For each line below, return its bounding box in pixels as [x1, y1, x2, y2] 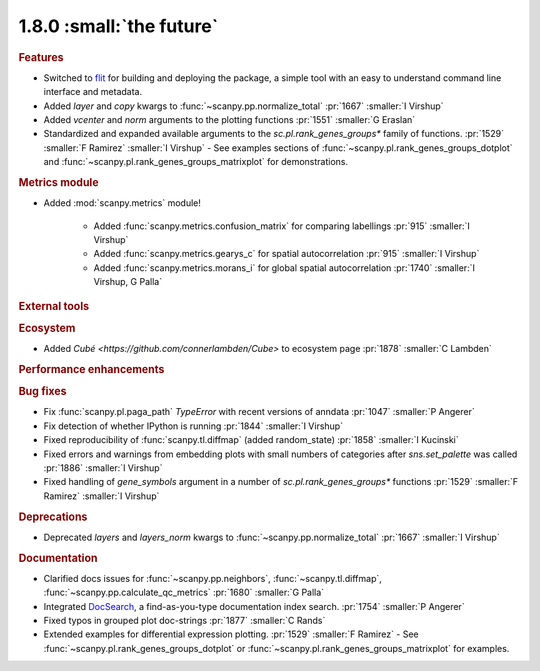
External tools [18, 299, 90, 313]
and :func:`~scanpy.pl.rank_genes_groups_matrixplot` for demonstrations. [43, 156, 349, 168]
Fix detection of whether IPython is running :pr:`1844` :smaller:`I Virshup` [43, 420, 344, 432]
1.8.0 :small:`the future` [18, 15, 219, 37]
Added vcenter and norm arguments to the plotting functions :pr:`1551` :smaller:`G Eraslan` [43, 113, 416, 125]
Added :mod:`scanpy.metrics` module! [43, 197, 202, 209]
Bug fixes [18, 385, 67, 399]
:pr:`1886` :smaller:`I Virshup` [43, 461, 163, 474]
